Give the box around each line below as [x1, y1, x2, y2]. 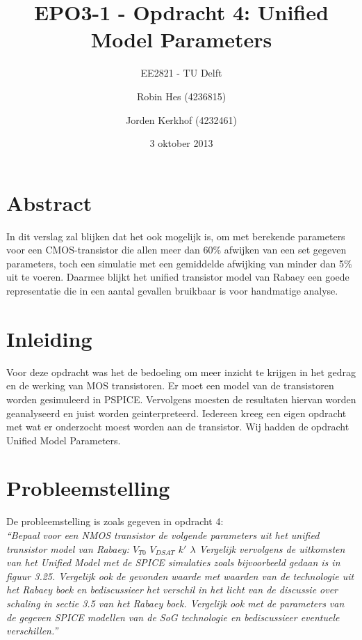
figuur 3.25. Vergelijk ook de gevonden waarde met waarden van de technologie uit [6, 568, 354, 583]
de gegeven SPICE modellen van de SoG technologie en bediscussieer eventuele [6, 609, 340, 624]
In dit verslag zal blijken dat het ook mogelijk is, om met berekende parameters [6, 228, 345, 243]
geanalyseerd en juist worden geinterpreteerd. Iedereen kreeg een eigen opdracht [6, 405, 347, 420]
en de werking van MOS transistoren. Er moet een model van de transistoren [6, 378, 334, 393]
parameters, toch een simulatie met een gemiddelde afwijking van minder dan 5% [6, 256, 352, 270]
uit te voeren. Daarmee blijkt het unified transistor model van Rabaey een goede [6, 270, 349, 284]
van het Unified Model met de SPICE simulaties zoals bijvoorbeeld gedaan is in [6, 555, 340, 570]
